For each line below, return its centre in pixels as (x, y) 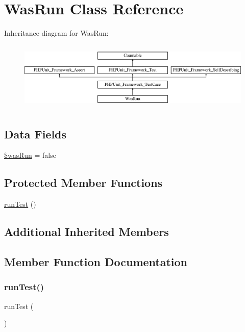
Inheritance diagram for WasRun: (56, 33)
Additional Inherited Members (87, 232)
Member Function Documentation (96, 261)
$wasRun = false (30, 155)
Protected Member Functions (83, 183)
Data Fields (35, 134)
